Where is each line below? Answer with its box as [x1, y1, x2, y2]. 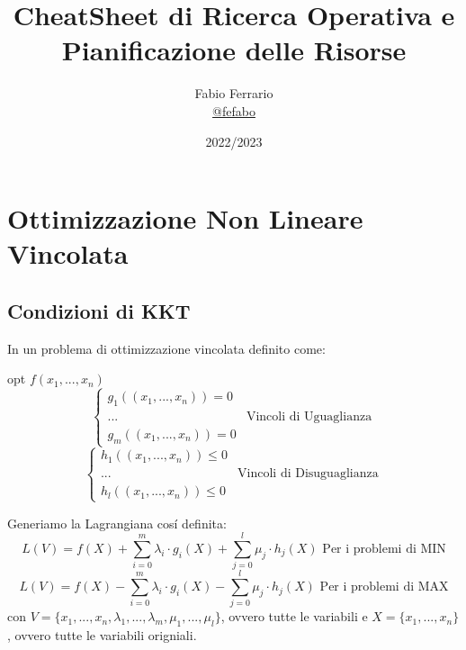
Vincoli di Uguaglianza [246, 410, 372, 423]
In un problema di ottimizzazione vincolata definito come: [7, 339, 326, 357]
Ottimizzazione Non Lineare [7, 200, 363, 237]
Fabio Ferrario [194, 84, 273, 103]
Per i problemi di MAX [319, 581, 449, 594]
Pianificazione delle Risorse [61, 32, 407, 68]
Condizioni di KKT [7, 296, 191, 324]
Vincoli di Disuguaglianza [237, 467, 379, 481]
